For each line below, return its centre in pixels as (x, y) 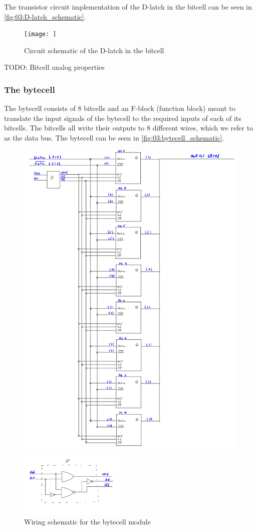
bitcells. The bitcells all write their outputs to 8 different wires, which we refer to (129, 128)
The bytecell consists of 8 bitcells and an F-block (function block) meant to (120, 108)
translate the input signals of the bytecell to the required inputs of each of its (123, 118)
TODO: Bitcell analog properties (54, 67)
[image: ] (40, 34)
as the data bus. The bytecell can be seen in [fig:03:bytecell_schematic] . (114, 138)
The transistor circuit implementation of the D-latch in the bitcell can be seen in (128, 7)
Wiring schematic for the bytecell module (87, 521)
